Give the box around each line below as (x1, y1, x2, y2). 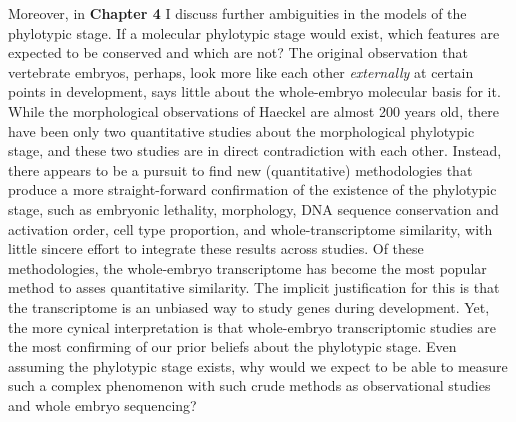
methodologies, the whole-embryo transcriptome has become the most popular (8, 257, 487, 278)
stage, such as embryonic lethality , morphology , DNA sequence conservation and (8, 198, 499, 219)
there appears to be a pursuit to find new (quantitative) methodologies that (8, 159, 473, 180)
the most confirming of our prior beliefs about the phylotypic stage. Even (8, 336, 457, 357)
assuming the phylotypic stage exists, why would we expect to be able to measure (8, 355, 508, 376)
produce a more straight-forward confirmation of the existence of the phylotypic (8, 179, 497, 200)
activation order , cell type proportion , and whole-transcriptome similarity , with (8, 218, 493, 239)
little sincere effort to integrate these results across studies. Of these (8, 238, 424, 259)
